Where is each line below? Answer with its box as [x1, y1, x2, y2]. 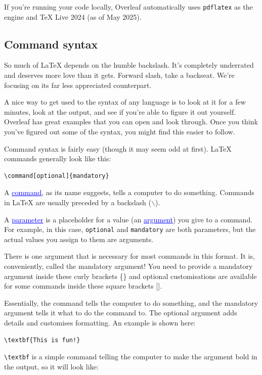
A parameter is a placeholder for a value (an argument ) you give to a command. [4, 214, 253, 224]
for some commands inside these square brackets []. [4, 280, 162, 291]
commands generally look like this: [4, 153, 111, 164]
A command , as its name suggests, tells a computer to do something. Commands [4, 187, 254, 198]
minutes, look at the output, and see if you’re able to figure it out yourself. [4, 106, 236, 117]
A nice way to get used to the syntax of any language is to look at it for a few [4, 97, 246, 107]
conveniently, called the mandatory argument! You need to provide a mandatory [4, 261, 253, 271]
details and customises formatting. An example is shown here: [4, 317, 196, 327]
